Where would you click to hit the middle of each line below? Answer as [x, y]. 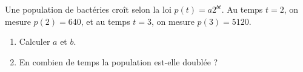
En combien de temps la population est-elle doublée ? [118, 61]
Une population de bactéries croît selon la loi [88, 9]
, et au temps [105, 21]
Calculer [35, 41]
